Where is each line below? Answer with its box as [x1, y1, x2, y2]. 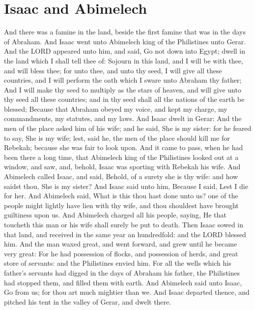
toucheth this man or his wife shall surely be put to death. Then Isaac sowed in [4, 219, 244, 229]
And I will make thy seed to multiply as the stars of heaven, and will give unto [4, 84, 241, 94]
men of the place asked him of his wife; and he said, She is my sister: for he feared [4, 123, 252, 133]
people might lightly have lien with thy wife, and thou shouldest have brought [4, 200, 239, 210]
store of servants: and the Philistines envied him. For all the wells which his [4, 258, 231, 268]
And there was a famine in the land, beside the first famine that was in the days [4, 27, 246, 37]
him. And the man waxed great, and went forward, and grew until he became [4, 239, 237, 249]
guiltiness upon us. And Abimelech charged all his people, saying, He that [4, 210, 227, 220]
